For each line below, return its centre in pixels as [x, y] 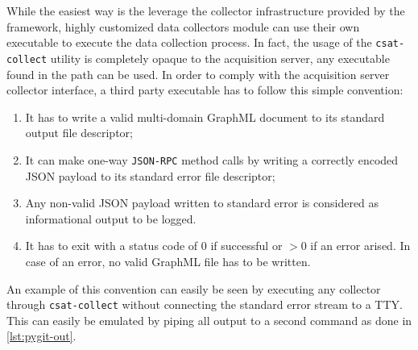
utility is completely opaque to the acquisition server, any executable [220, 58]
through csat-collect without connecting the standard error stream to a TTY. [205, 304]
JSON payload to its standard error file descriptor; [150, 175]
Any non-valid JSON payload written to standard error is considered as [202, 203]
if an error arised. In [360, 246]
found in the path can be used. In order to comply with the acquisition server [198, 74]
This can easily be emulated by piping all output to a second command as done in [209, 320]
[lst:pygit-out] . [41, 336]
